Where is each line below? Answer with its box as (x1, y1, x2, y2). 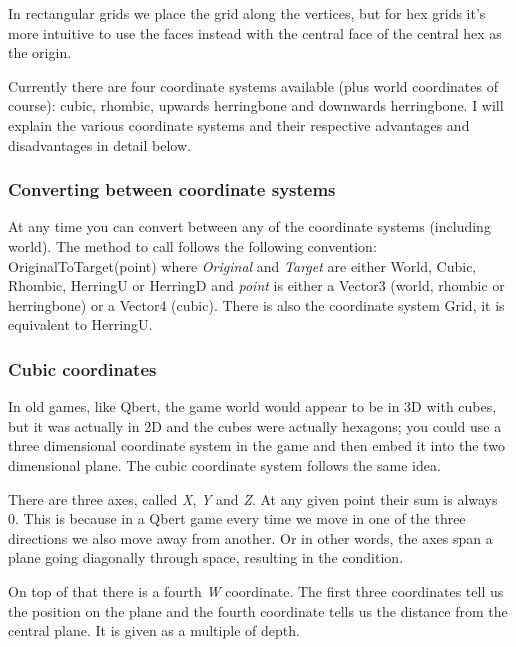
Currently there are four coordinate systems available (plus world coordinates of (8, 75, 498, 96)
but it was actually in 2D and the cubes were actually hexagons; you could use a (8, 415, 502, 436)
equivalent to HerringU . (8, 314, 153, 335)
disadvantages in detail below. (8, 134, 191, 155)
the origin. (8, 42, 72, 63)
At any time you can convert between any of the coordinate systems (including (8, 216, 491, 237)
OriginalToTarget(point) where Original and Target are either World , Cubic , (8, 255, 477, 276)
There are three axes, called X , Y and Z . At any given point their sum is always (8, 488, 498, 509)
